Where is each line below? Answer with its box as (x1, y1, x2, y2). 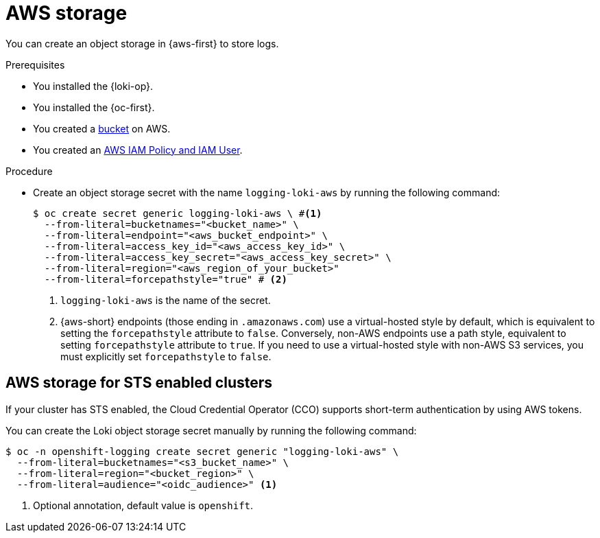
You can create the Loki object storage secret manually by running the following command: (5, 424, 417, 436)
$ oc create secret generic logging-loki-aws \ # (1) (33, 207, 322, 219)
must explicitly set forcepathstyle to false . (60, 350, 272, 362)
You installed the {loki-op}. (33, 80, 154, 92)
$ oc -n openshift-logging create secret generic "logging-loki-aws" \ (5, 445, 399, 457)
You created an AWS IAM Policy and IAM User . (33, 143, 243, 156)
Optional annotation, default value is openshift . (33, 499, 254, 511)
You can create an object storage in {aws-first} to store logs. (5, 37, 279, 49)
